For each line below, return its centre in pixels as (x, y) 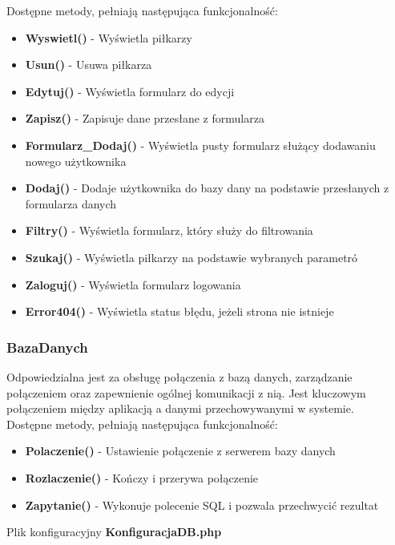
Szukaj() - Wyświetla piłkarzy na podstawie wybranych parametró (191, 257)
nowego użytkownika (76, 161)
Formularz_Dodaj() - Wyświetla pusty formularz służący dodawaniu (200, 145)
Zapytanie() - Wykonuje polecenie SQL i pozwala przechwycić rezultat (202, 505)
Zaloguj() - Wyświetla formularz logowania (133, 284)
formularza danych (71, 203)
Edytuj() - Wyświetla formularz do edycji (130, 91)
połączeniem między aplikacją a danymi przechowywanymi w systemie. (180, 408)
